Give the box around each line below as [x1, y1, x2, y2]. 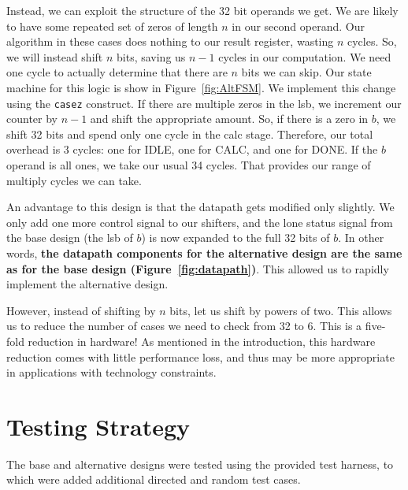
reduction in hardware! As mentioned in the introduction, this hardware [28, 332, 376, 349]
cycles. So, [347, 33, 397, 50]
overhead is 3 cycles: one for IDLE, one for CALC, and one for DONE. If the [6, 141, 378, 158]
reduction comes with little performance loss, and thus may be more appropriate [6, 348, 395, 365]
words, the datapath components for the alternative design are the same [6, 244, 402, 261]
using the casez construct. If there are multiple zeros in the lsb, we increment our [6, 95, 402, 111]
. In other [338, 229, 384, 246]
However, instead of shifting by [6, 302, 156, 318]
